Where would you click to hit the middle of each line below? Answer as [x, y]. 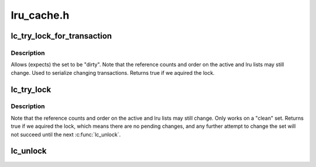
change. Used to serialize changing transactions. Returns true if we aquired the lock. [113, 72]
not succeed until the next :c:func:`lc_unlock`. [66, 134]
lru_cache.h [40, 15]
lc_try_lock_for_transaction [61, 36]
